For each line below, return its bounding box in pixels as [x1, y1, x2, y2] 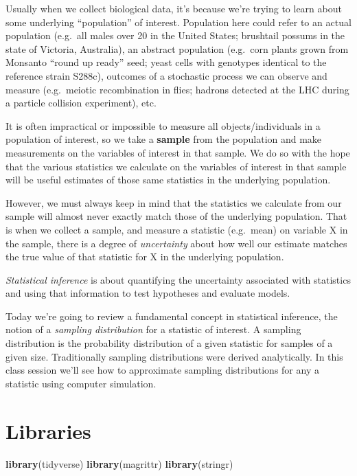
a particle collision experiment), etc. [5, 95, 157, 110]
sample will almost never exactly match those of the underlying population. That [5, 209, 347, 223]
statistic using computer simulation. [5, 376, 157, 390]
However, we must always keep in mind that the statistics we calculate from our [5, 195, 342, 209]
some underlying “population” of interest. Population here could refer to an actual [5, 14, 352, 29]
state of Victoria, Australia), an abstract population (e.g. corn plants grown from [5, 41, 349, 56]
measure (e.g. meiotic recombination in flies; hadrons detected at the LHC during [5, 82, 349, 96]
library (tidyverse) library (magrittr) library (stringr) [5, 456, 233, 471]
